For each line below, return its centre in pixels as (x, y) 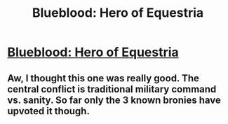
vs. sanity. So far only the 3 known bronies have (114, 100)
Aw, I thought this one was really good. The (103, 78)
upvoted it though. (48, 111)
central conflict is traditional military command (112, 89)
